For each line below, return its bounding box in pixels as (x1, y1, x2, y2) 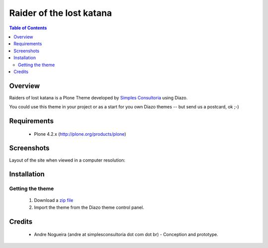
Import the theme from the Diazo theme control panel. (34, 204, 144, 210)
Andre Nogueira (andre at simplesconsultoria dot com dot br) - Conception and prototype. (34, 232, 218, 238)
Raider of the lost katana (9, 7, 112, 18)
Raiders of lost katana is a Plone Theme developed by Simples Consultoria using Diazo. (9, 94, 188, 100)
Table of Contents (9, 25, 47, 31)
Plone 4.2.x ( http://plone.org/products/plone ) (34, 131, 127, 137)
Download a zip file (34, 197, 73, 203)
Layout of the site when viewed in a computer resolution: (9, 157, 126, 163)
